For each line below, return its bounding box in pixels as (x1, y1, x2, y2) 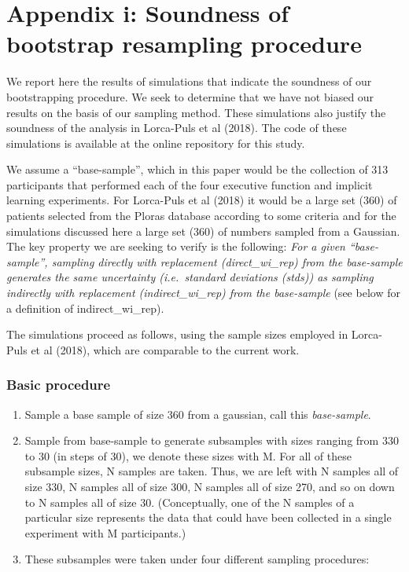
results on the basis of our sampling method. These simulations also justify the (6, 104, 386, 120)
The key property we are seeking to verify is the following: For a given (6, 238, 345, 255)
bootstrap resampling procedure (6, 27, 362, 60)
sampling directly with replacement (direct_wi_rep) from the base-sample (51, 253, 403, 269)
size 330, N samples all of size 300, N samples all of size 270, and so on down (24, 478, 395, 494)
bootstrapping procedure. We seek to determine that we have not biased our (6, 88, 374, 104)
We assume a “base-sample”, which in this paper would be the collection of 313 (6, 161, 389, 178)
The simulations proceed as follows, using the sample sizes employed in (6, 326, 348, 343)
